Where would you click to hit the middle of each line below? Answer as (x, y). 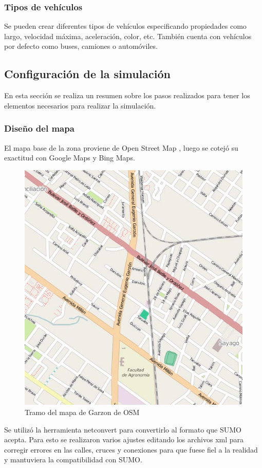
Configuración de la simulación (87, 74)
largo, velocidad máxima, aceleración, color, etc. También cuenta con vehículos (128, 36)
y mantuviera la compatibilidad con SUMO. (73, 460)
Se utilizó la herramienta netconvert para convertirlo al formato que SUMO (123, 429)
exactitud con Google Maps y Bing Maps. (70, 158)
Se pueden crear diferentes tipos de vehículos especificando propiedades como (125, 26)
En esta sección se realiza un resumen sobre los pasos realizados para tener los (127, 95)
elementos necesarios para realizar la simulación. (80, 105)
